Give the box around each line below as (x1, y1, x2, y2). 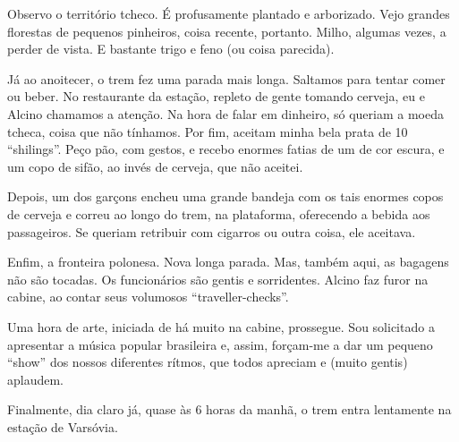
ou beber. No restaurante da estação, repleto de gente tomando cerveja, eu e (7, 87, 425, 106)
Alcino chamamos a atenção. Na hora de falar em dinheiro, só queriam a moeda (7, 104, 444, 123)
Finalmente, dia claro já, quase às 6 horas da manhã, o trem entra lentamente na (7, 400, 452, 419)
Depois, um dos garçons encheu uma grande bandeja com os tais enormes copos (7, 187, 444, 206)
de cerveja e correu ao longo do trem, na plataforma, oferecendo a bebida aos (7, 204, 430, 223)
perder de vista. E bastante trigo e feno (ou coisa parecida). (7, 39, 335, 58)
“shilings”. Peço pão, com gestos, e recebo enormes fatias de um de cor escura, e (7, 140, 445, 158)
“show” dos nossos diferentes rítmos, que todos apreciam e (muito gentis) (7, 353, 408, 371)
